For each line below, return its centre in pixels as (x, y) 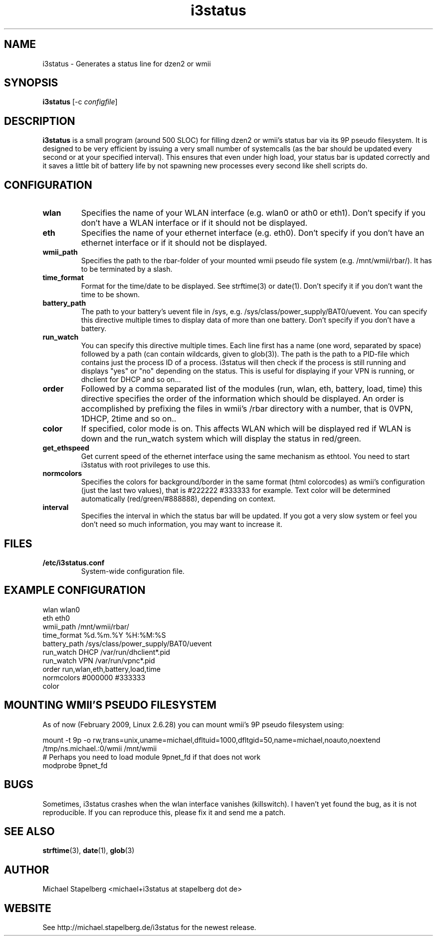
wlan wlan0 (61, 609)
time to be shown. (110, 295)
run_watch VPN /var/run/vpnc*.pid (99, 660)
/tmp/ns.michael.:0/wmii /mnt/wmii (100, 748)
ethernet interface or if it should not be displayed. (174, 243)
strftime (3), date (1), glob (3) (89, 851)
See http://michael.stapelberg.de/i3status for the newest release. (149, 928)
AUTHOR (27, 870)
